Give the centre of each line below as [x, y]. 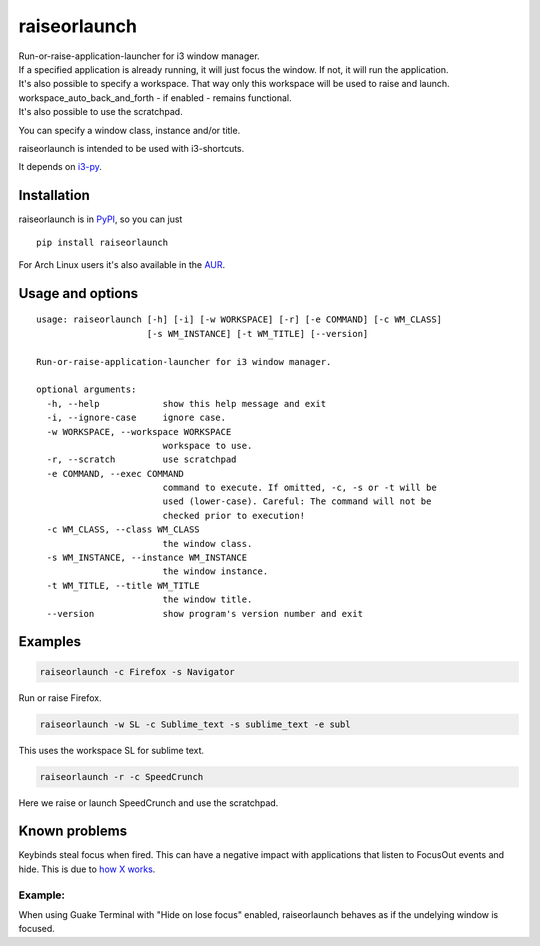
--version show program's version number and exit [205, 613]
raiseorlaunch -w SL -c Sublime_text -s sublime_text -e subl [195, 724]
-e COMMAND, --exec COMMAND [115, 473]
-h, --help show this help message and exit [186, 403]
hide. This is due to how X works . [87, 869]
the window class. [207, 543]
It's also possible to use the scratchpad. [101, 112]
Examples [50, 641]
